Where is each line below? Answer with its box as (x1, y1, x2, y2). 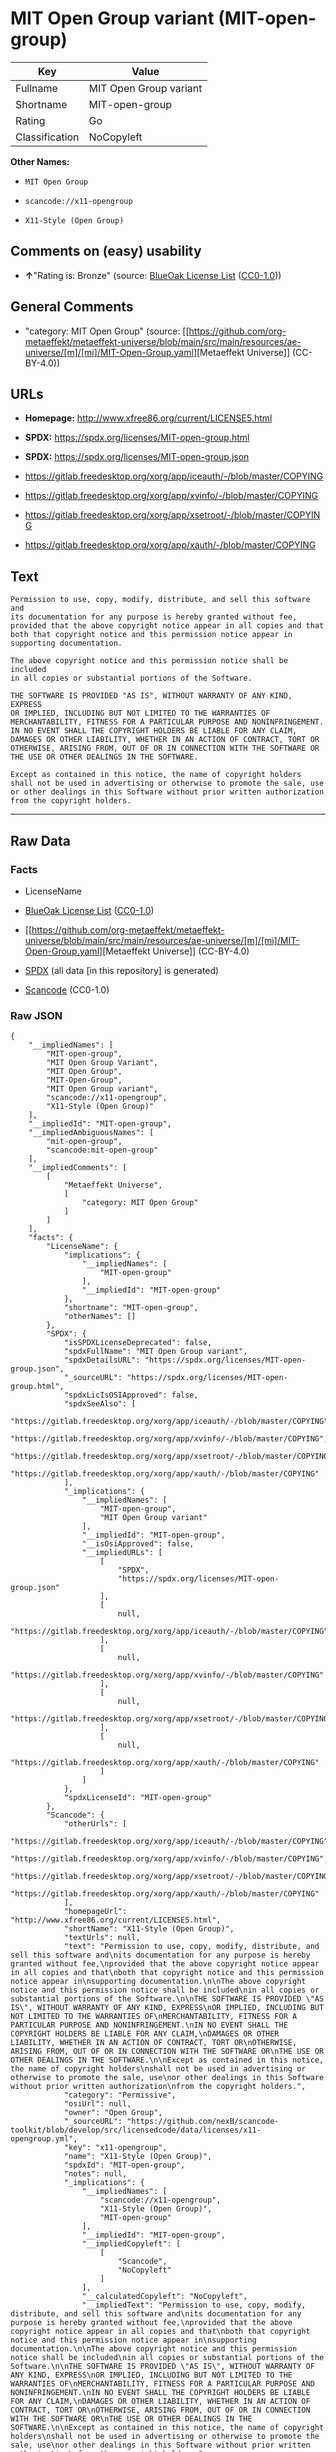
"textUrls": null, (63, 1933, 141, 1943)
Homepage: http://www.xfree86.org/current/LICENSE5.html (24, 412, 273, 424)
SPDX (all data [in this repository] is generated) (24, 964, 220, 976)
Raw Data (10, 832, 72, 849)
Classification (15, 130, 80, 144)
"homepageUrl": (63, 1907, 128, 1917)
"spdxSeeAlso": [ (63, 1399, 137, 1409)
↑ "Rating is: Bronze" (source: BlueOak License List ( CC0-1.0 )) (24, 269, 282, 281)
